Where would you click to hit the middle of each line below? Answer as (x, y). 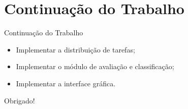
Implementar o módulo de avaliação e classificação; (95, 66)
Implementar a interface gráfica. (66, 83)
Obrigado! (20, 100)
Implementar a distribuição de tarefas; (75, 49)
